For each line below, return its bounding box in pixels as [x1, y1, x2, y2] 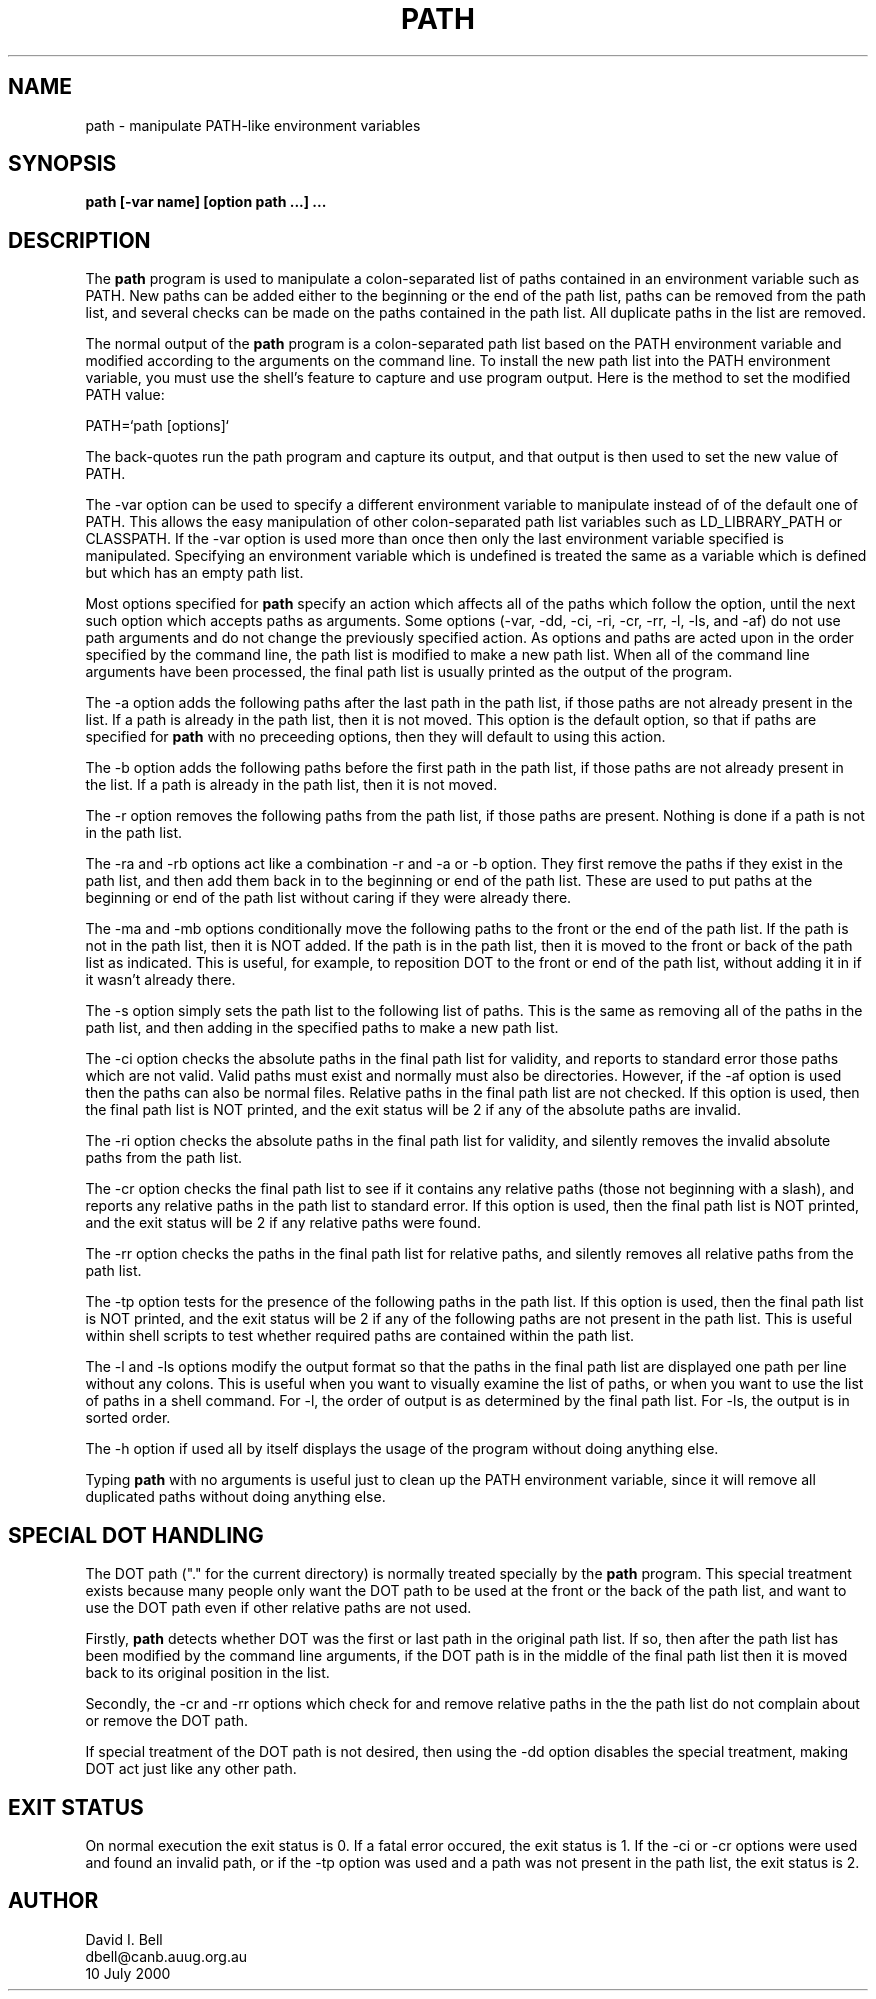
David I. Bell [85, 1930, 163, 1948]
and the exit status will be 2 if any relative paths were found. [85, 1214, 482, 1232]
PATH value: [85, 386, 165, 404]
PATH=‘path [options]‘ [85, 417, 229, 435]
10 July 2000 [85, 1964, 171, 1982]
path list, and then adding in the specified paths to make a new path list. [85, 1019, 559, 1037]
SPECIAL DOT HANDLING [8, 1522, 264, 1548]
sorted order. [85, 1409, 171, 1427]
